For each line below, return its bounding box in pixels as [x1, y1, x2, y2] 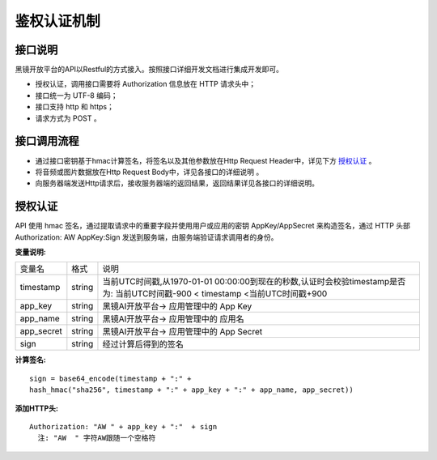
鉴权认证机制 [15, 12, 101, 30]
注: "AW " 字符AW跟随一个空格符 [37, 433, 156, 443]
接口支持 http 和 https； [35, 102, 115, 112]
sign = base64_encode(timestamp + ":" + [29, 373, 192, 383]
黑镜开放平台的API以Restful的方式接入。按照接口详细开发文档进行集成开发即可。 [15, 65, 283, 75]
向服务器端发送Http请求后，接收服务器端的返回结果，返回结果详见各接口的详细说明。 [35, 178, 320, 188]
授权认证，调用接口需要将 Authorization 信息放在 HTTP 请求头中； [35, 79, 257, 89]
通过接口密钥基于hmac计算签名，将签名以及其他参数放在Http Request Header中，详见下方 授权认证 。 [35, 155, 376, 165]
